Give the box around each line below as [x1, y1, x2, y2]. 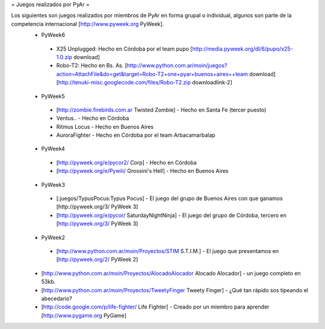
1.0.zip [56, 53, 72, 60]
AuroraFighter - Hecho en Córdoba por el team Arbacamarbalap [56, 131, 216, 139]
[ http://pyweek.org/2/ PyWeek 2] [56, 256, 138, 263]
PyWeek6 [41, 31, 66, 39]
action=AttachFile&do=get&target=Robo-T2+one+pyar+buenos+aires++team [56, 70, 248, 78]
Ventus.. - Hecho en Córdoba [56, 114, 129, 122]
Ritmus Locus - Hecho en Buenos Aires [56, 123, 153, 130]
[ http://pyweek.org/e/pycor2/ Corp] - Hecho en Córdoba [56, 158, 197, 166]
